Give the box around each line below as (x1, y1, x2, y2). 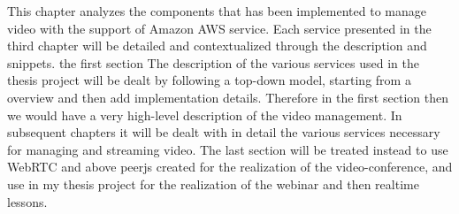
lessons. (7, 192, 48, 210)
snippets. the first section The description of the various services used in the (7, 53, 419, 72)
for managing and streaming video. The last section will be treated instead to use (7, 140, 448, 158)
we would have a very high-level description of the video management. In (7, 105, 402, 124)
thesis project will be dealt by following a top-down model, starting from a (7, 71, 411, 89)
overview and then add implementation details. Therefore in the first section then (7, 88, 448, 106)
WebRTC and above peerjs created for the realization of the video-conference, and (7, 157, 453, 176)
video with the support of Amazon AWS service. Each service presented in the (7, 19, 432, 37)
